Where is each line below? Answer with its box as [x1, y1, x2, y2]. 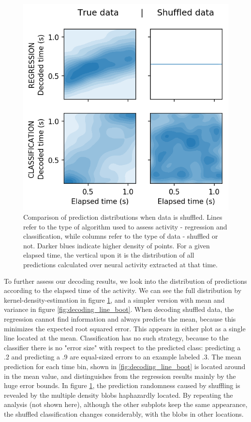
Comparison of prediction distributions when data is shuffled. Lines [23, 212, 222, 222]
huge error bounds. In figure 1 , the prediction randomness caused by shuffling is [4, 380, 240, 390]
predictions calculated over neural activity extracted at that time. [23, 259, 218, 269]
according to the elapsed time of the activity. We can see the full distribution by [4, 285, 242, 295]
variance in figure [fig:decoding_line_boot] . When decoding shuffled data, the [4, 304, 234, 314]
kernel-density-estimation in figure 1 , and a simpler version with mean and [4, 294, 225, 305]
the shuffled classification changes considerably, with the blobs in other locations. [4, 408, 244, 419]
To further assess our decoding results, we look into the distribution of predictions [4, 276, 247, 286]
